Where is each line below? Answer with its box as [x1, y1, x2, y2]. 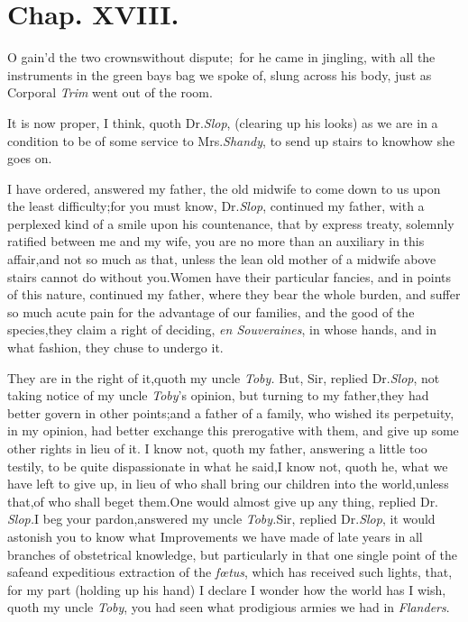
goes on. [7, 149, 52, 168]
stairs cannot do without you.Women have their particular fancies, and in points [7, 267, 452, 286]
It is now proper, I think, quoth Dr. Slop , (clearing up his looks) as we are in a [7, 113, 438, 132]
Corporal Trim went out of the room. [7, 83, 213, 102]
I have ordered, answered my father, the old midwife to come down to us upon [7, 178, 441, 197]
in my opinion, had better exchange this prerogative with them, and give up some [7, 421, 459, 440]
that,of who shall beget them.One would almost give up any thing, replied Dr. [7, 491, 439, 510]
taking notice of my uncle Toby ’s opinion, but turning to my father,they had [7, 386, 429, 405]
